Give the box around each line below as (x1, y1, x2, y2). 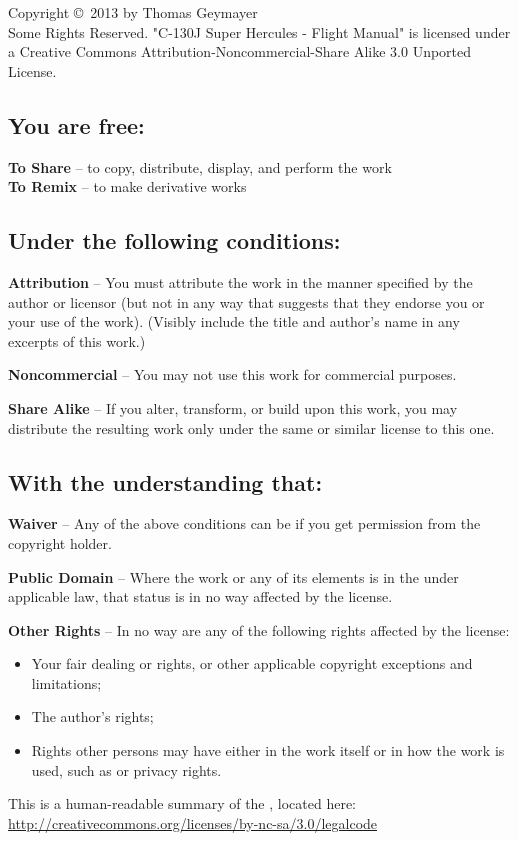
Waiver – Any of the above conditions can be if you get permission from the (8, 513, 481, 534)
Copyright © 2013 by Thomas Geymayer (8, 2, 258, 22)
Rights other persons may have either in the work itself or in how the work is (31, 740, 505, 761)
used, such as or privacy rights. (31, 759, 222, 780)
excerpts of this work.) (8, 330, 146, 351)
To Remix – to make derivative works (8, 176, 247, 197)
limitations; (31, 672, 102, 693)
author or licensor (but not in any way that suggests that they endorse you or (8, 291, 485, 312)
